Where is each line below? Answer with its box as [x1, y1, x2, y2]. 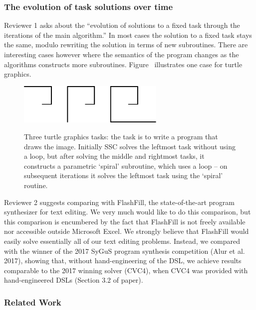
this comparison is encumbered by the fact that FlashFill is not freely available [4, 216, 246, 226]
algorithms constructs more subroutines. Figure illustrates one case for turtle [4, 59, 243, 69]
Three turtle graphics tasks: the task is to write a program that [24, 131, 218, 141]
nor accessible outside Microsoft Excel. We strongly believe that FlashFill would [4, 226, 249, 236]
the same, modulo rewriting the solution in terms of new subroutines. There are [4, 39, 248, 50]
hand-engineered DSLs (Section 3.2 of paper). [4, 275, 143, 285]
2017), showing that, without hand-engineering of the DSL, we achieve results [4, 255, 242, 266]
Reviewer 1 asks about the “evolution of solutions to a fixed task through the [4, 20, 240, 30]
